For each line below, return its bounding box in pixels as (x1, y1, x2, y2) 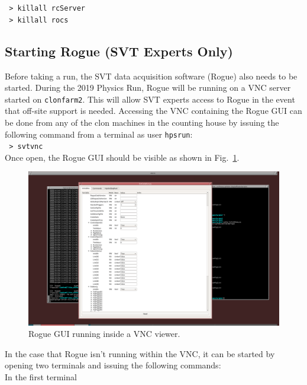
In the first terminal (5, 371, 77, 383)
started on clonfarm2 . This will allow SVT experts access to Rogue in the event (5, 93, 295, 105)
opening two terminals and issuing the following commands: (5, 359, 221, 371)
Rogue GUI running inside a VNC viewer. (28, 327, 180, 340)
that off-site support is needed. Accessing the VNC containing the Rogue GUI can (5, 104, 302, 117)
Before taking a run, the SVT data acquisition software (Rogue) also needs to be (5, 69, 298, 82)
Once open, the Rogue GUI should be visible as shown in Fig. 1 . (5, 151, 240, 163)
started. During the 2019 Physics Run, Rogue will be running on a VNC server (5, 81, 291, 94)
